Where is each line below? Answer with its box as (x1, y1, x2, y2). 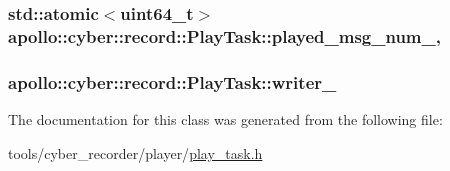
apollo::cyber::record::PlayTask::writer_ (8, 69, 337, 94)
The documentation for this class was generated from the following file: (8, 108, 443, 129)
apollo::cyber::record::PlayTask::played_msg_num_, (8, 23, 441, 48)
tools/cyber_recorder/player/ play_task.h (8, 142, 263, 163)
